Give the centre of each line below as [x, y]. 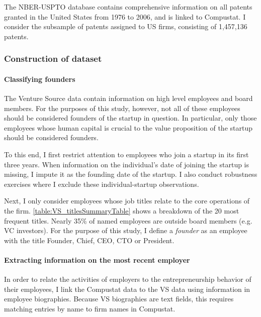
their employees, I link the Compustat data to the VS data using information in [127, 289]
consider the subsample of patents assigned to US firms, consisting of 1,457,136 [126, 26]
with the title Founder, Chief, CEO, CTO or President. [89, 240]
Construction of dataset [53, 59]
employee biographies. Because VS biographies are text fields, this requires [119, 299]
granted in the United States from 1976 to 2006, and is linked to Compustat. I [125, 16]
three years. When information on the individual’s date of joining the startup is [127, 164]
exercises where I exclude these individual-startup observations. [102, 184]
